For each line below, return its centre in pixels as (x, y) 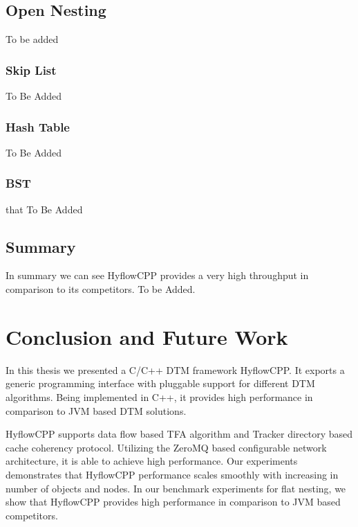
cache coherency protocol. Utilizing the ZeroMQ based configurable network (166, 447)
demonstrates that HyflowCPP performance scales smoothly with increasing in (172, 474)
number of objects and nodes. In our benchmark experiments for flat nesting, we (176, 488)
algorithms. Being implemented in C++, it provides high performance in (159, 396)
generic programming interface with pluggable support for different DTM (160, 383)
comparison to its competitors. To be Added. (101, 289)
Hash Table (38, 126)
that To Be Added (44, 209)
